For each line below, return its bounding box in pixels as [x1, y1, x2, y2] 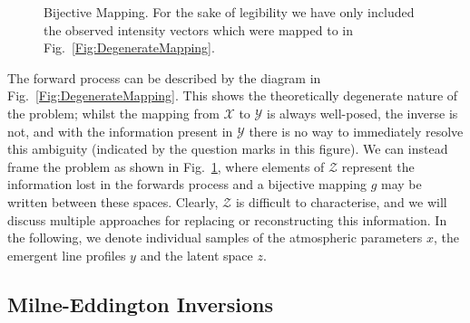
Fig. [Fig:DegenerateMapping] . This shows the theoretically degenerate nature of [7, 86, 458, 105]
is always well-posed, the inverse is [266, 103, 458, 122]
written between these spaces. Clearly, [7, 192, 219, 211]
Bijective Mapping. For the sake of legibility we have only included [44, 3, 415, 21]
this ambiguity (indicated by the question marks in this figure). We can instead [7, 139, 448, 158]
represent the [341, 157, 415, 176]
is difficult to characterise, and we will [235, 192, 447, 211]
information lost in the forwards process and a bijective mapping [7, 175, 367, 194]
